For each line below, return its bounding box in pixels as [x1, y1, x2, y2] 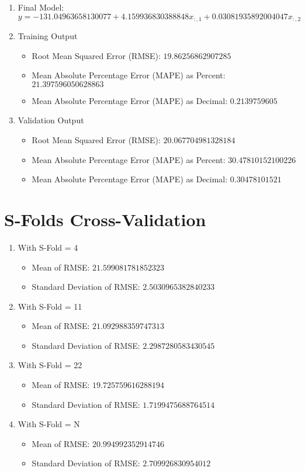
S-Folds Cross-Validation [4, 207, 206, 231]
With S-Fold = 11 [18, 300, 82, 312]
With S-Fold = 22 [18, 359, 82, 371]
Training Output [18, 30, 78, 42]
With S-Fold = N [18, 418, 80, 430]
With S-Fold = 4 [18, 241, 78, 253]
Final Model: [18, 1, 64, 13]
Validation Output [18, 114, 84, 126]
